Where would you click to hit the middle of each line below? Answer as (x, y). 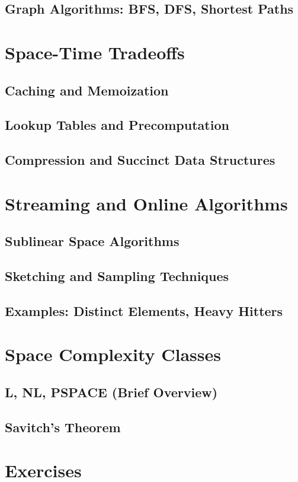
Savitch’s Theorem (63, 427)
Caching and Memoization (87, 90)
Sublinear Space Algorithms (92, 241)
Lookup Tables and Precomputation (117, 125)
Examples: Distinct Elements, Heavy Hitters (144, 310)
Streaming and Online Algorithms (146, 203)
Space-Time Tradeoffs (95, 52)
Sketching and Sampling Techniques (117, 276)
